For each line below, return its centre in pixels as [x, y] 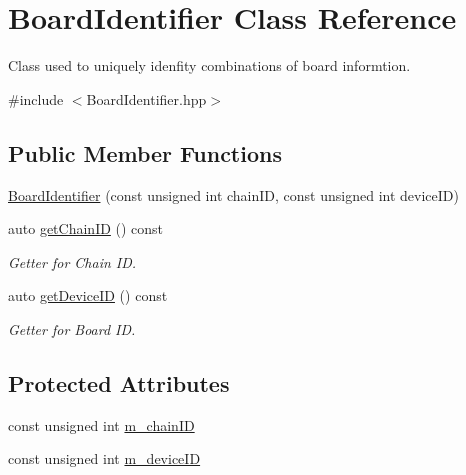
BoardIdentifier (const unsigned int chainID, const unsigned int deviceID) [233, 194]
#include [36, 98]
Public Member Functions [145, 152]
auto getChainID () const [86, 228]
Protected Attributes [119, 382]
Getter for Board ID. [72, 328]
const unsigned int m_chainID [101, 424]
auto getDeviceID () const [88, 295]
